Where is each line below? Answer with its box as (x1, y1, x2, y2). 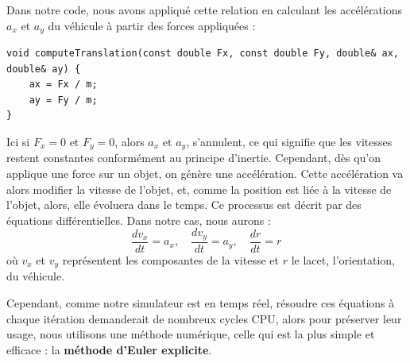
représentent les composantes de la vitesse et (62, 251, 279, 268)
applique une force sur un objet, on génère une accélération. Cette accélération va (6, 165, 404, 182)
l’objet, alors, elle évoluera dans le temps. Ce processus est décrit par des (6, 196, 362, 213)
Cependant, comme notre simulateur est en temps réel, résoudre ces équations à (6, 294, 395, 311)
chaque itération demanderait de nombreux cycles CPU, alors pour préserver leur (6, 310, 402, 326)
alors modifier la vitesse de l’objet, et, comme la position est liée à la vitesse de (6, 180, 392, 197)
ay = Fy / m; (29, 94, 98, 106)
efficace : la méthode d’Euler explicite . (6, 341, 212, 357)
